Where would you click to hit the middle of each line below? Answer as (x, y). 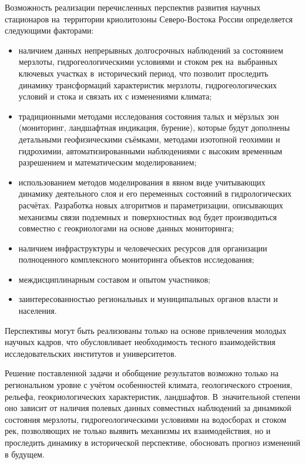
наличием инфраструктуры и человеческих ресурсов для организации (143, 248)
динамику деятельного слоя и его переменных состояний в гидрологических (155, 193)
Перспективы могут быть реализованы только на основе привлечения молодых (146, 330)
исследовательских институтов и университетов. (91, 353)
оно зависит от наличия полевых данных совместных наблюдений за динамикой (148, 408)
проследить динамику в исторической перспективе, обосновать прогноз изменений (153, 442)
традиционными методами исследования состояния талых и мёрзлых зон (149, 116)
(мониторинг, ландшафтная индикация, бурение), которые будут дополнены (154, 127)
